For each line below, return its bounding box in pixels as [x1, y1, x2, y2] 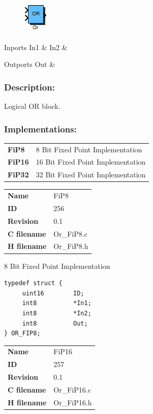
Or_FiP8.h [53, 241, 88, 251]
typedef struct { [4, 280, 63, 287]
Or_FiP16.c [53, 384, 91, 395]
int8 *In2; [22, 309, 91, 317]
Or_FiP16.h [53, 397, 92, 407]
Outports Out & [4, 59, 55, 70]
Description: [4, 80, 55, 93]
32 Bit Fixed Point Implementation [36, 169, 146, 180]
